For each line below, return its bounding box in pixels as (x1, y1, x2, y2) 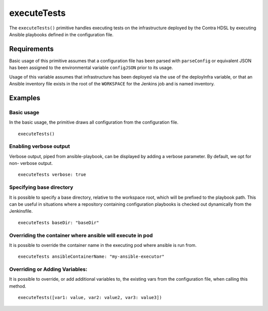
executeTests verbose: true (18, 172, 86, 177)
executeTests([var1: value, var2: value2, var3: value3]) (18, 295, 162, 301)
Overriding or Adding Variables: (9, 266, 88, 273)
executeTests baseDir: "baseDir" (18, 220, 99, 226)
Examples (9, 93, 41, 102)
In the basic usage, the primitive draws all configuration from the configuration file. (9, 119, 179, 125)
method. (9, 283, 27, 289)
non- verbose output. (9, 160, 53, 166)
